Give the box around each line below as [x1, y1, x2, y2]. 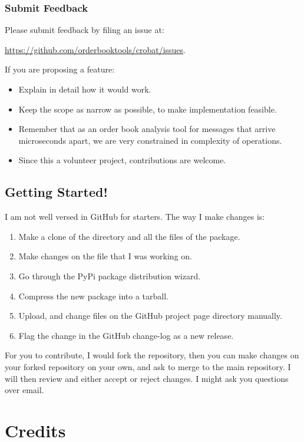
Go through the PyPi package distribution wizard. [18, 269, 201, 282]
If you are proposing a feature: [5, 63, 115, 75]
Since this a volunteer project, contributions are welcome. [18, 154, 226, 166]
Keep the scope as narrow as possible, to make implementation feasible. [18, 103, 277, 115]
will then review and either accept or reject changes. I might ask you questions [5, 372, 289, 384]
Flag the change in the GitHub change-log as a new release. [18, 329, 234, 341]
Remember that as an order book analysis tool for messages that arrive [18, 123, 276, 135]
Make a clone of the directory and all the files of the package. [18, 230, 240, 242]
